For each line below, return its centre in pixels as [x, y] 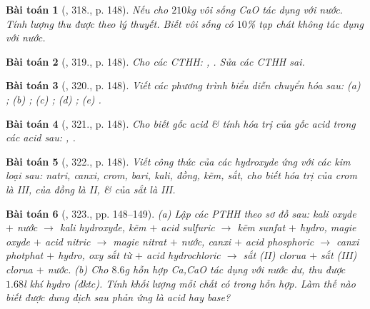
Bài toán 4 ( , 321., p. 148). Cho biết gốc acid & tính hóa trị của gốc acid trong [181, 123]
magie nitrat [140, 241]
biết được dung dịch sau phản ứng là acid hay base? [118, 297]
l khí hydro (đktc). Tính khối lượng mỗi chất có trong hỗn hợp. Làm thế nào [189, 283]
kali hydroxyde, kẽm [103, 227]
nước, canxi [206, 241]
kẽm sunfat [261, 227]
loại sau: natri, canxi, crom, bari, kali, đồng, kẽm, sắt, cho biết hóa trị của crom [181, 175]
